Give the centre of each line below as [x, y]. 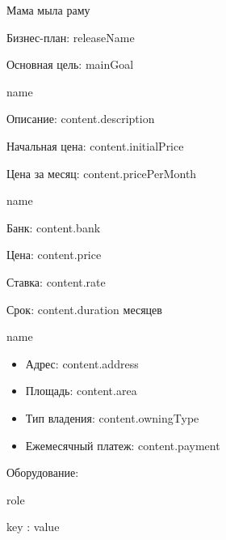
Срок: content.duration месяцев [84, 309]
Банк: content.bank [54, 227]
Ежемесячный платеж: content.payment [123, 445]
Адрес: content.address [82, 363]
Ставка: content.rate [56, 281]
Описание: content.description [81, 119]
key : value [33, 527]
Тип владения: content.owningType [112, 417]
